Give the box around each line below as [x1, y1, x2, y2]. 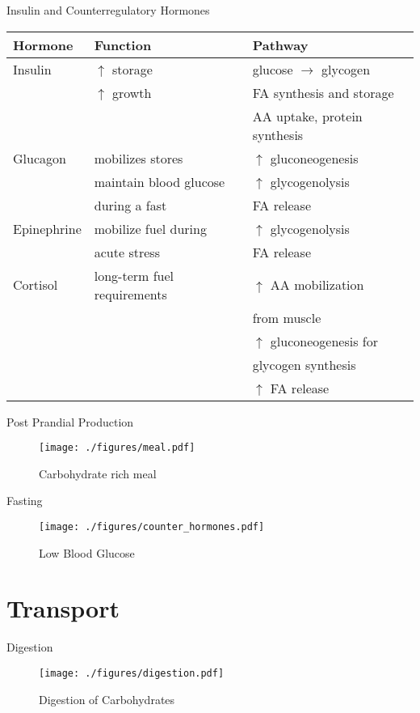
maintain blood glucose [94, 172, 225, 191]
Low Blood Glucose [39, 544, 135, 561]
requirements [94, 284, 167, 303]
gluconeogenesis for [270, 331, 378, 350]
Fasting [6, 492, 43, 509]
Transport [6, 592, 120, 625]
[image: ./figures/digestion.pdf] [39, 668, 225, 679]
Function [94, 35, 152, 54]
